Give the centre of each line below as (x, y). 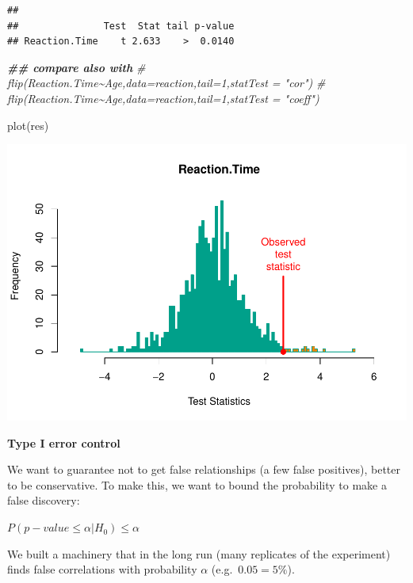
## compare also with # (76, 67)
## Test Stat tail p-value (121, 26)
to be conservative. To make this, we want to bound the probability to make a (197, 484)
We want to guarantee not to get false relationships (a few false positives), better (204, 469)
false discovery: (44, 500)
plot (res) (28, 125)
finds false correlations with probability (102, 569)
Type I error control (64, 442)
